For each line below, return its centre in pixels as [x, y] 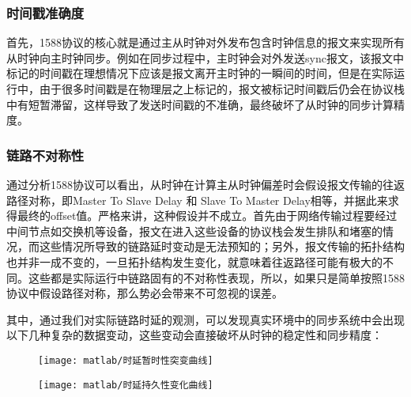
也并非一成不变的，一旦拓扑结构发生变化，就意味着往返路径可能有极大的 [194, 261]
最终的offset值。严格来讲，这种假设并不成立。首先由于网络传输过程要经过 [207, 216]
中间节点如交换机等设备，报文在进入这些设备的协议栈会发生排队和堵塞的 [194, 231]
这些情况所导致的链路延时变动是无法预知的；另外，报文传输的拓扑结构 [222, 246]
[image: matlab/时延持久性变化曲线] [126, 385]
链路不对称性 [45, 155]
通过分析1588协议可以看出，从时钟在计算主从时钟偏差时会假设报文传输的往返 [205, 184]
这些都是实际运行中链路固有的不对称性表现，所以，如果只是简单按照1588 [216, 277]
